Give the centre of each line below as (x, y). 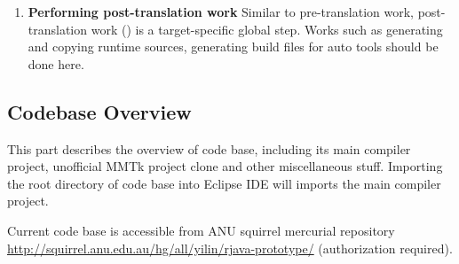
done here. (56, 63)
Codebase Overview (99, 111)
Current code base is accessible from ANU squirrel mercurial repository (201, 230)
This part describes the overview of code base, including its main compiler (209, 148)
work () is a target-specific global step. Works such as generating (267, 29)
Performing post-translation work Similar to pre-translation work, (221, 12)
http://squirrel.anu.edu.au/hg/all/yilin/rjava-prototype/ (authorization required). (230, 248)
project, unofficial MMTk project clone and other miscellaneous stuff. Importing (225, 166)
